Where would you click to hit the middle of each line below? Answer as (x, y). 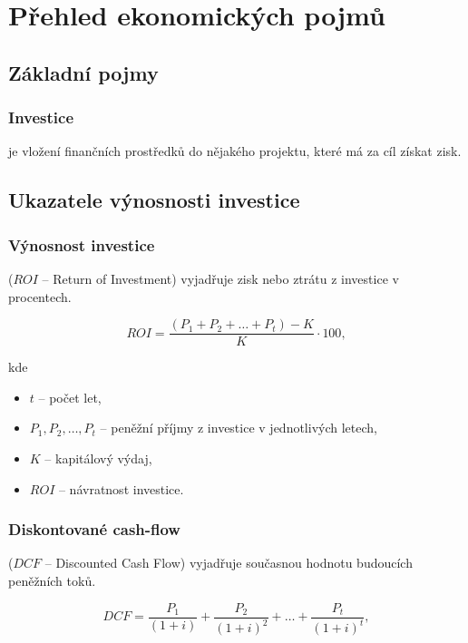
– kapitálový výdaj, (98, 458)
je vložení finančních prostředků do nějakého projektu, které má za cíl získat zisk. (235, 151)
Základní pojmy (83, 72)
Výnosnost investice (82, 244)
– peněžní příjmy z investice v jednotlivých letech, (239, 428)
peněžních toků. (52, 580)
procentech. (40, 296)
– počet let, (70, 397)
